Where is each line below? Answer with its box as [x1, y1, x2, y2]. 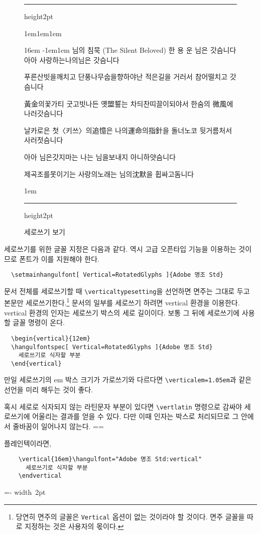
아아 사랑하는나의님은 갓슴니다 [24, 54, 119, 65]
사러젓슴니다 [24, 135, 63, 145]
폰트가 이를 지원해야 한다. [19, 253, 99, 264]
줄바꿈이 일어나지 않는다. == [13, 420, 104, 431]
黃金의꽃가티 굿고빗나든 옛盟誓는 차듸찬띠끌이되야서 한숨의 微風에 [24, 98, 233, 109]
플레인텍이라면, [4, 438, 52, 448]
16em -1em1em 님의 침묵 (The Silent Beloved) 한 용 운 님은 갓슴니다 [24, 45, 236, 55]
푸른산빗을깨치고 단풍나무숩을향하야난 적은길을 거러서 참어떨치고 [24, 71, 228, 82]
